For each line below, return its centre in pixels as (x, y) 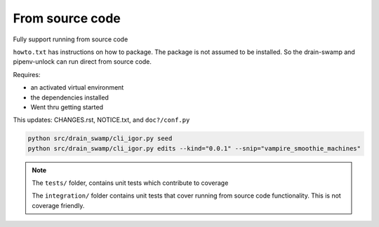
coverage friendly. (58, 205)
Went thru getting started (67, 107)
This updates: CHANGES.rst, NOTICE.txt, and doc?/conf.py (101, 120)
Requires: (27, 74)
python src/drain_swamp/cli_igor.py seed (100, 139)
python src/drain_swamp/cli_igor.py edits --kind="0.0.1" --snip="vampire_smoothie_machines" (194, 148)
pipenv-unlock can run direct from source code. (82, 62)
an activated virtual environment (77, 88)
